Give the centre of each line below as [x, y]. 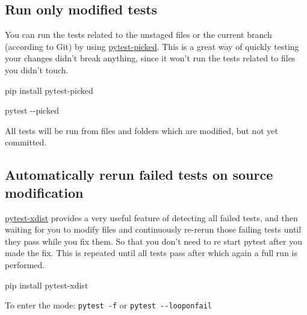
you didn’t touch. [37, 69]
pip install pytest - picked [49, 90]
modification [44, 192]
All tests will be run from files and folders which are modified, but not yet [141, 130]
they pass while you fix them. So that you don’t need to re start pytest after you [153, 241]
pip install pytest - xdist [47, 285]
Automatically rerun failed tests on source [139, 175]
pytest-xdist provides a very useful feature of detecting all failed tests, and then [151, 217]
